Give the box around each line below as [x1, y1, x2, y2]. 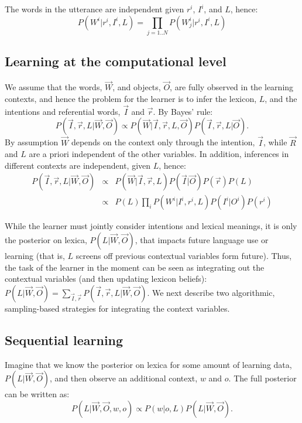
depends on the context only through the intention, [71, 136, 255, 148]
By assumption [5, 136, 59, 148]
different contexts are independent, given [5, 159, 151, 171]
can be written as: [5, 388, 70, 400]
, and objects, [112, 81, 161, 93]
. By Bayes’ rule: [153, 105, 213, 117]
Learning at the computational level [5, 52, 227, 70]
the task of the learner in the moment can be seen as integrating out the [5, 261, 265, 273]
